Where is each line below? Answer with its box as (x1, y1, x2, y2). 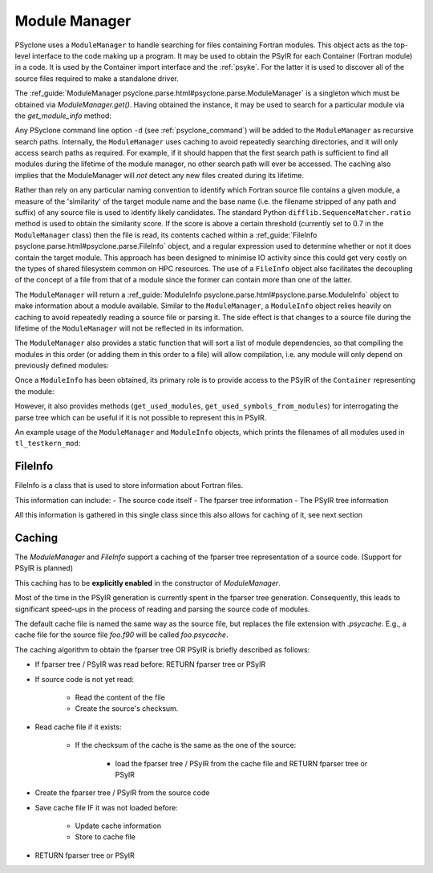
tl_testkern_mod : (14, 438, 81, 449)
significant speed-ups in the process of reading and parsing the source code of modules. (14, 604, 310, 614)
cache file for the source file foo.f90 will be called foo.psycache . (14, 630, 229, 640)
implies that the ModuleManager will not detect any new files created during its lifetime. (14, 170, 305, 180)
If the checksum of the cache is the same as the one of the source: (75, 741, 297, 750)
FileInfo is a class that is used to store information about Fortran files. (14, 481, 244, 490)
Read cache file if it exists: (34, 722, 122, 732)
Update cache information (75, 821, 162, 830)
